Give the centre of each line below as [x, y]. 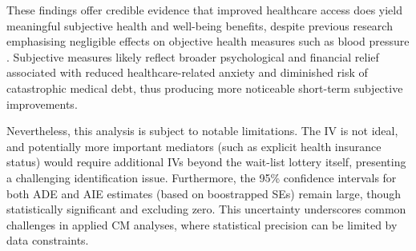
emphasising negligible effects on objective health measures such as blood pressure [208, 41]
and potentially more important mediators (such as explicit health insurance [194, 146]
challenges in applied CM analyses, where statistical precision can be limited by [202, 224]
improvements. [42, 104]
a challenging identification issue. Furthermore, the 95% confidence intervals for [202, 177]
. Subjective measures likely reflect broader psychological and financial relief [193, 56]
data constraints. [48, 240]
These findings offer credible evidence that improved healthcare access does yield [204, 10]
